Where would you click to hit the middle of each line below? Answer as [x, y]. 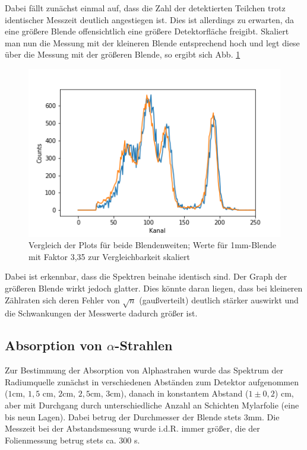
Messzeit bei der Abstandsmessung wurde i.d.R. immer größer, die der [132, 428]
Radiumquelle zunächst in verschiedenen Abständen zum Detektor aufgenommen [152, 381]
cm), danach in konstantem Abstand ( [179, 393]
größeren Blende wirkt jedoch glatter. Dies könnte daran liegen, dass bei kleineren [154, 288]
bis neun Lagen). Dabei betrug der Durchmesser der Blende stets [123, 416]
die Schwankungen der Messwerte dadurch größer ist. [101, 313]
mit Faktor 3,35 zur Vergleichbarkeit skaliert [109, 256]
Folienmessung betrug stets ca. [61, 440]
